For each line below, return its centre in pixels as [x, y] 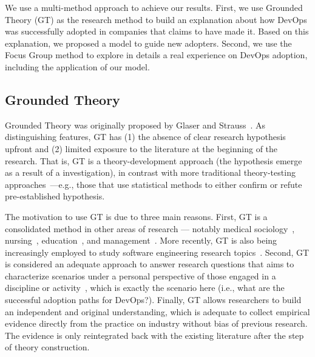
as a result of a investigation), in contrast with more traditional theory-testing [150, 172]
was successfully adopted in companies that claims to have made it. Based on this [157, 31]
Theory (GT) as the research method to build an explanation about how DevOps [156, 19]
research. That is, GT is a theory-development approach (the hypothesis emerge [154, 160]
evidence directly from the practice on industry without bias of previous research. [156, 323]
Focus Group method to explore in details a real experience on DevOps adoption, [156, 55]
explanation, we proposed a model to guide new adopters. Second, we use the [148, 43]
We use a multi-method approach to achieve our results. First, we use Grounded [154, 7]
